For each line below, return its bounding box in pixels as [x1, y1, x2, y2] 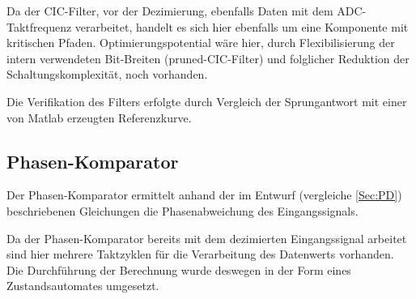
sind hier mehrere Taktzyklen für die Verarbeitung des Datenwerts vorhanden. [6, 246, 394, 263]
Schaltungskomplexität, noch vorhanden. [6, 66, 208, 83]
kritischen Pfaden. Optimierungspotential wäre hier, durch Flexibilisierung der [6, 34, 395, 51]
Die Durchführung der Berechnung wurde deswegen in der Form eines [6, 261, 351, 278]
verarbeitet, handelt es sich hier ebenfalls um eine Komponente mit [74, 18, 409, 35]
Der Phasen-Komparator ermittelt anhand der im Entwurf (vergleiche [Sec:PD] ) [6, 186, 402, 203]
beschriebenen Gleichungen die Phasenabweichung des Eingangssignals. [6, 202, 359, 219]
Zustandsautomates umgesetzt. [6, 277, 159, 294]
